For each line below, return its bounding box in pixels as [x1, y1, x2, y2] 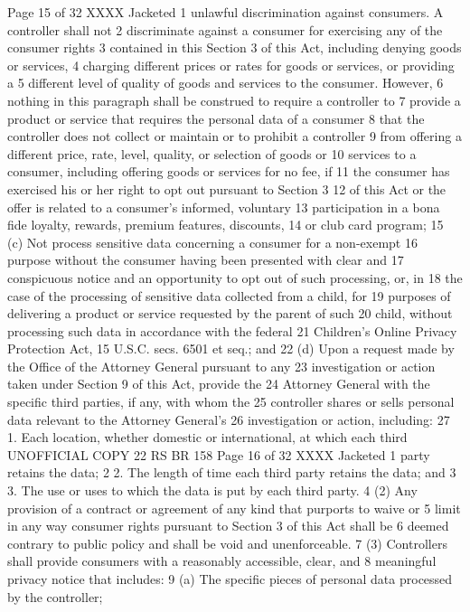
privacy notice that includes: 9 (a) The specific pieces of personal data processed [7, 570, 453, 588]
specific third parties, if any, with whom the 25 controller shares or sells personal [7, 392, 455, 411]
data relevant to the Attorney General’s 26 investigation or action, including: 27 [7, 410, 450, 428]
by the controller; [7, 587, 103, 606]
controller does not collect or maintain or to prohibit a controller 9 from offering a [7, 127, 462, 146]
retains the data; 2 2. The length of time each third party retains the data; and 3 [7, 463, 456, 482]
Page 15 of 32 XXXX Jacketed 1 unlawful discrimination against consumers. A [7, 3, 444, 21]
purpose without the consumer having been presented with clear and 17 [7, 250, 404, 269]
